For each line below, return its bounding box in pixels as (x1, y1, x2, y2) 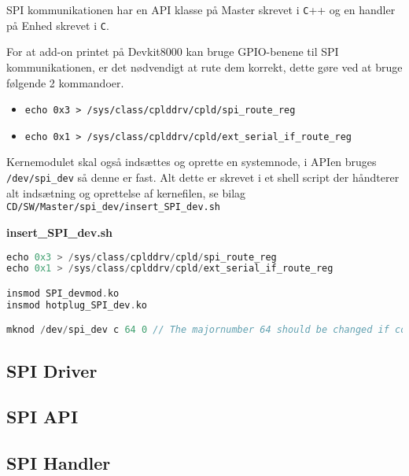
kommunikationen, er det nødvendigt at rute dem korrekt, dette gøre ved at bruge (6, 58, 403, 75)
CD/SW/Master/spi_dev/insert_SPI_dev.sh (6, 201, 221, 213)
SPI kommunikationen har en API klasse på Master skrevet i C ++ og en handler (6, 2, 396, 17)
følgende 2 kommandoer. (6, 74, 124, 90)
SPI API (6, 404, 79, 429)
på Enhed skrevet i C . (6, 17, 109, 33)
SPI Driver (6, 358, 98, 382)
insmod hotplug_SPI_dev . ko (6, 299, 147, 311)
